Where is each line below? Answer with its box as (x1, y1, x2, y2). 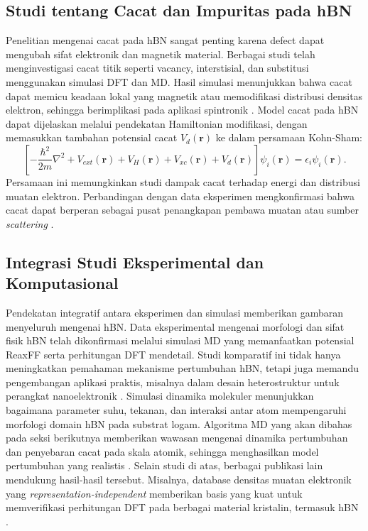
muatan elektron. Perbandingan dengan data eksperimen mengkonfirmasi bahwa (6, 188, 355, 203)
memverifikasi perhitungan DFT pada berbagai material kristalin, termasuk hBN (6, 500, 359, 515)
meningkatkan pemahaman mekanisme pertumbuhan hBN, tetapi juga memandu (6, 361, 359, 376)
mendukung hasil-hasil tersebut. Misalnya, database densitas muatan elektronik (6, 472, 352, 487)
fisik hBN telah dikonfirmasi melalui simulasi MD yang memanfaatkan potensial (6, 333, 355, 348)
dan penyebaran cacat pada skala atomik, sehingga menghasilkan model (6, 444, 319, 459)
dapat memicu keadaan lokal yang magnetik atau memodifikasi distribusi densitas (6, 88, 363, 103)
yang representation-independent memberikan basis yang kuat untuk (6, 486, 303, 500)
